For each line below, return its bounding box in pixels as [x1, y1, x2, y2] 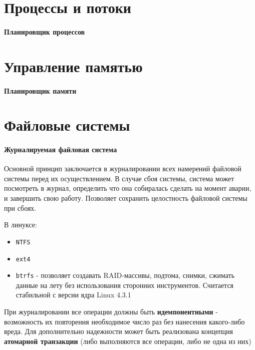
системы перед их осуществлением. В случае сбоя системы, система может [4, 173, 234, 183]
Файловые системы [4, 115, 130, 135]
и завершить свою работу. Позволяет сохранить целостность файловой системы [4, 193, 247, 203]
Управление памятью [4, 56, 143, 76]
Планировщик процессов [4, 26, 85, 37]
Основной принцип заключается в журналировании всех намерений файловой [4, 163, 241, 174]
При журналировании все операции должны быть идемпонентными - [4, 306, 218, 317]
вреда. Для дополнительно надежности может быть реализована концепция [4, 326, 233, 336]
